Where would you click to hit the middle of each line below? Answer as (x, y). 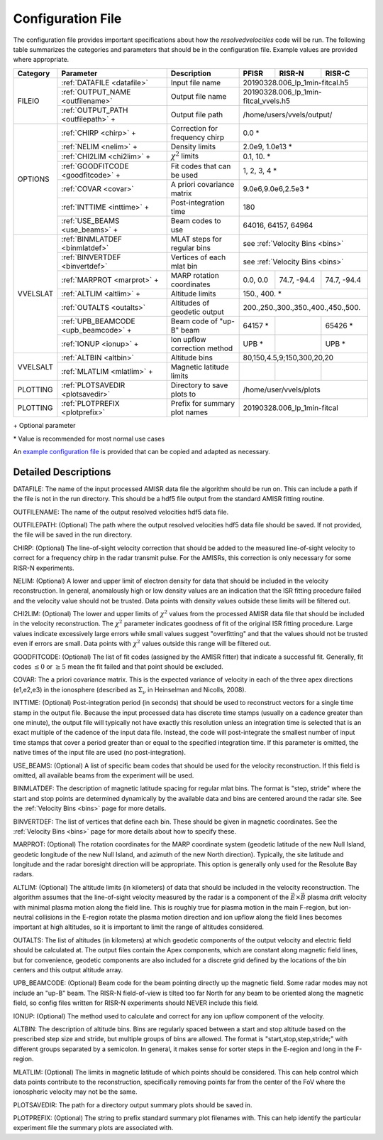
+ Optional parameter (44, 426)
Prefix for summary (203, 404)
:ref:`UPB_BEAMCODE (98, 321)
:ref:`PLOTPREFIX (90, 404)
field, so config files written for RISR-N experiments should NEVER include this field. (136, 1003)
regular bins (190, 248)
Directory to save (199, 385)
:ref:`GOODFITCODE (95, 166)
